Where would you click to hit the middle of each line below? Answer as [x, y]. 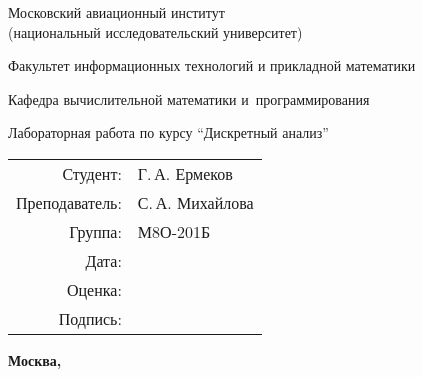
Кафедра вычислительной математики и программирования [189, 98]
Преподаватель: [69, 202]
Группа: [95, 231]
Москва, [35, 359]
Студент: [92, 173]
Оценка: [94, 289]
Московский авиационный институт [116, 12]
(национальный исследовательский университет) [155, 31]
